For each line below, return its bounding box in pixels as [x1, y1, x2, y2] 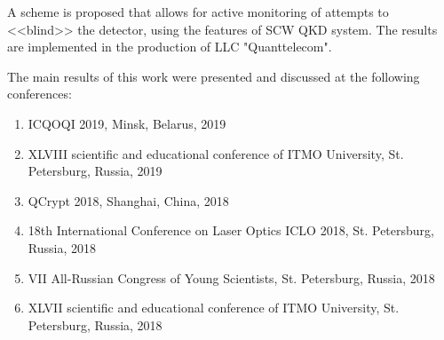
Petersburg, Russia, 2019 [28, 162, 163, 180]
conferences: [7, 84, 72, 103]
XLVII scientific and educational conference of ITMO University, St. [28, 298, 400, 317]
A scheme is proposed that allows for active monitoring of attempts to [7, 3, 389, 20]
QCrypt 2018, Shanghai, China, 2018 [28, 191, 229, 210]
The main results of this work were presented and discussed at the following [7, 67, 420, 85]
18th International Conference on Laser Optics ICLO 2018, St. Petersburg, [28, 221, 434, 240]
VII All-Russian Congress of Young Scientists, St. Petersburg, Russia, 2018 [28, 268, 435, 287]
